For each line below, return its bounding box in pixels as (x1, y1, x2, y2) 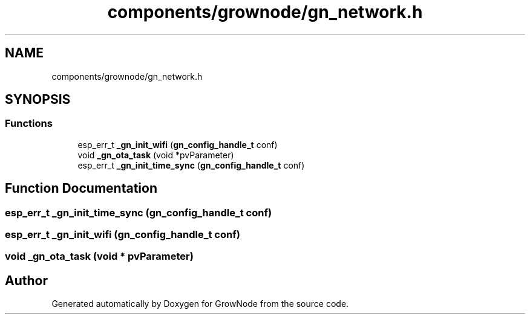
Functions (5, 117, 53, 130)
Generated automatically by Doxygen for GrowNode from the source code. (51, 298, 349, 309)
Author (5, 272, 48, 288)
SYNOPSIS (5, 92, 71, 108)
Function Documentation (5, 181, 157, 196)
